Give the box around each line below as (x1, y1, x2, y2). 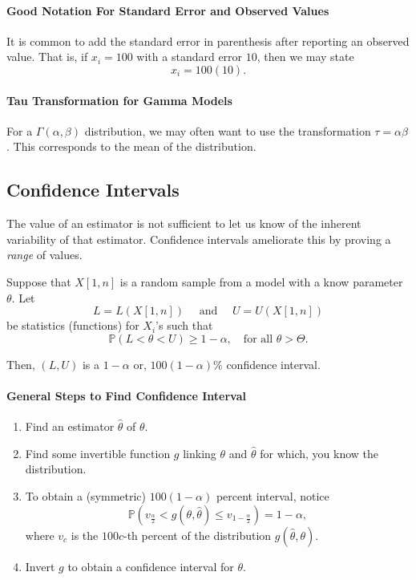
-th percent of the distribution (123, 526, 272, 543)
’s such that (155, 317, 213, 334)
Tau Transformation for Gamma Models (6, 91, 232, 108)
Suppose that (6, 273, 71, 290)
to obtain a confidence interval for (67, 558, 234, 574)
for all (243, 333, 273, 345)
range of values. (6, 246, 83, 263)
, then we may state (256, 48, 354, 65)
